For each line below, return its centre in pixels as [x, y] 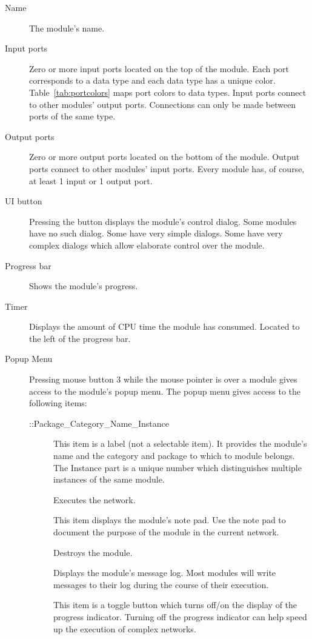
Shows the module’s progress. [84, 286]
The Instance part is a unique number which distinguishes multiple [178, 467]
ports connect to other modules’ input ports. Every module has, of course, [167, 168]
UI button [24, 201]
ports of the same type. [72, 116]
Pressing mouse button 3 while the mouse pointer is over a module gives [163, 379]
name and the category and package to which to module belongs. [174, 456]
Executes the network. [95, 499]
